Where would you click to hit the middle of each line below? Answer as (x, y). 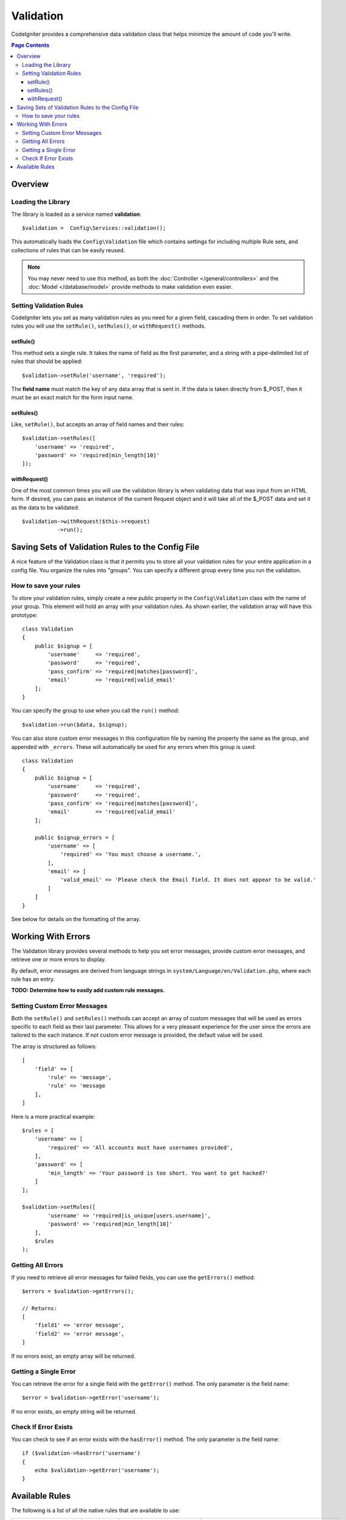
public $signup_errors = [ (75, 837)
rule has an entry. (33, 979)
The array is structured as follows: (54, 1046)
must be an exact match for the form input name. (72, 398)
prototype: (24, 615)
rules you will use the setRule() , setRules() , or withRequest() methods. (108, 326)
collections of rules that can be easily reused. (68, 250)
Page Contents (30, 45)
